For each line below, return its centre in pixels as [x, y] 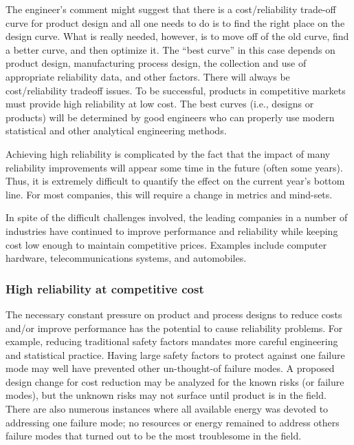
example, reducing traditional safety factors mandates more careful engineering [172, 341]
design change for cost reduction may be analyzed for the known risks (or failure [175, 381]
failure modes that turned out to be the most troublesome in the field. [154, 436]
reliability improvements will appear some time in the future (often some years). [174, 167]
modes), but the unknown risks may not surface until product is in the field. [166, 395]
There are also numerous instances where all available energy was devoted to [167, 409]
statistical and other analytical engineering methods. [116, 131]
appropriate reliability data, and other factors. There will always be [148, 76]
